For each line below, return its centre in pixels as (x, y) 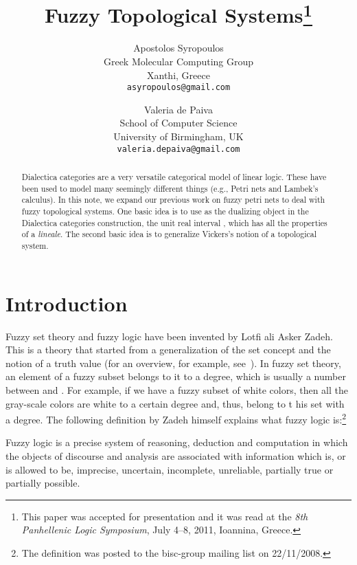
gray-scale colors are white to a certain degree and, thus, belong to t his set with (175, 403)
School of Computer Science (178, 123)
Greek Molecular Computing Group (178, 62)
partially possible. (43, 483)
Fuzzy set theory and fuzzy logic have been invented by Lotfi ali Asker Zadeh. (169, 336)
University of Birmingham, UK (178, 136)
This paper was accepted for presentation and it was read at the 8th (165, 516)
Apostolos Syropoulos (178, 48)
